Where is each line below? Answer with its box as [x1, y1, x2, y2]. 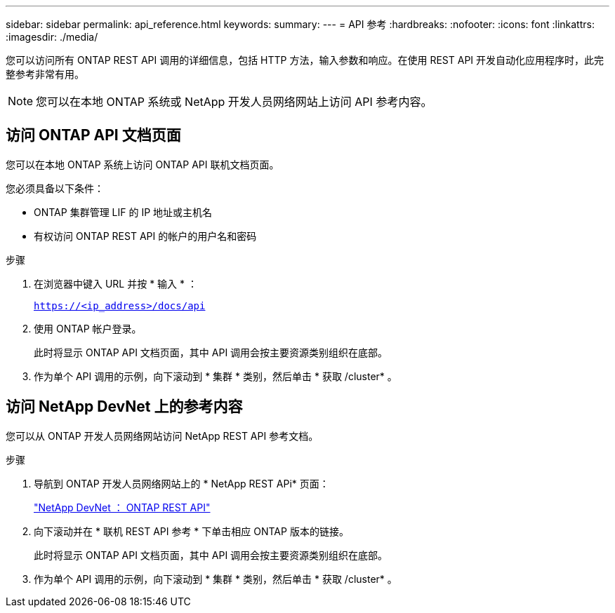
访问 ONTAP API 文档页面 [6, 126, 181, 144]
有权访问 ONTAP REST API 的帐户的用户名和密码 [34, 229, 257, 242]
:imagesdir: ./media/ [6, 31, 98, 43]
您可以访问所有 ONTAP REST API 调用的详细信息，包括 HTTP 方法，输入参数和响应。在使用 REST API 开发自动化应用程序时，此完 [6, 54, 604, 66]
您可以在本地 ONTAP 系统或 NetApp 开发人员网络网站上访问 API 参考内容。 [36, 95, 432, 109]
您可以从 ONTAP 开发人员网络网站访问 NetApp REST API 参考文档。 [6, 429, 319, 442]
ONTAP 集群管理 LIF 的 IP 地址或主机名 [34, 206, 213, 218]
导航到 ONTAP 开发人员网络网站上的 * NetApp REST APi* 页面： [34, 477, 329, 490]
